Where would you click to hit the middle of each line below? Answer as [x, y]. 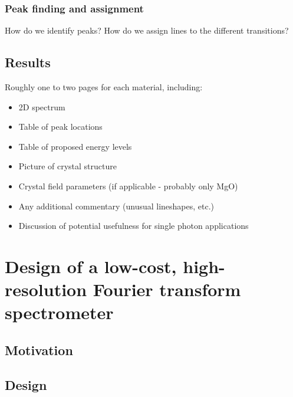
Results [28, 62]
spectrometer [59, 312]
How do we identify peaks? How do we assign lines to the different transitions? [147, 30]
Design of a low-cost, [91, 266]
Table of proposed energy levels [75, 146]
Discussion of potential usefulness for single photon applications [134, 226]
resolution [46, 289]
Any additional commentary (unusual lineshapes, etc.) [116, 206]
